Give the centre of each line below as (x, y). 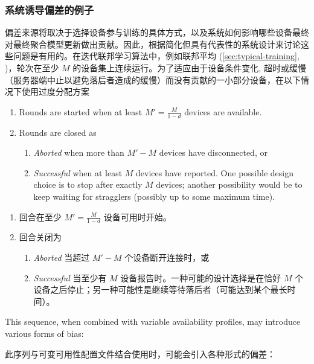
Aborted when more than (79, 152)
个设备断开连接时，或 (167, 257)
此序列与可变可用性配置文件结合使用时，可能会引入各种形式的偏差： (140, 353)
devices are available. (223, 111)
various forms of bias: (44, 333)
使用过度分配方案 (55, 91)
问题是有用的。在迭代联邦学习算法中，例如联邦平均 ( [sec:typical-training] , (156, 56)
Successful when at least (78, 172)
